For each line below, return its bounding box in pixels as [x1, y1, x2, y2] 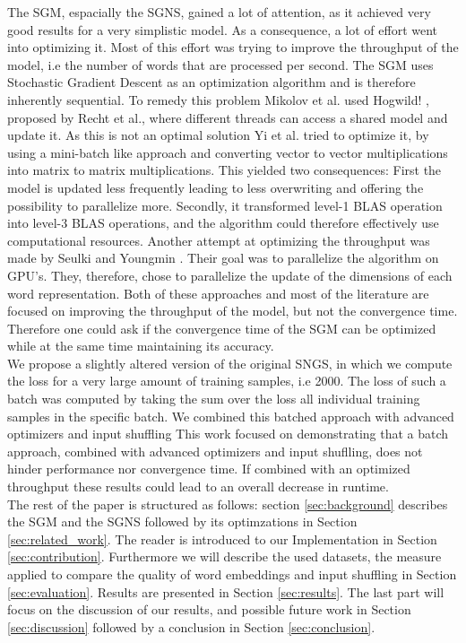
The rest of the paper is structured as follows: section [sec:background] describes [7, 494, 448, 513]
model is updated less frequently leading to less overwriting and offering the [7, 178, 424, 196]
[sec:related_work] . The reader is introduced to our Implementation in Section [7, 529, 437, 548]
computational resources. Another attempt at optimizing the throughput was [7, 230, 430, 249]
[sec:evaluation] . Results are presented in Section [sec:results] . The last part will [7, 582, 444, 601]
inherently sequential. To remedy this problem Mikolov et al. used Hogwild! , [7, 90, 429, 109]
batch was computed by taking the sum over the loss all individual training [7, 389, 420, 408]
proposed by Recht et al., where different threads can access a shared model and [7, 108, 448, 126]
